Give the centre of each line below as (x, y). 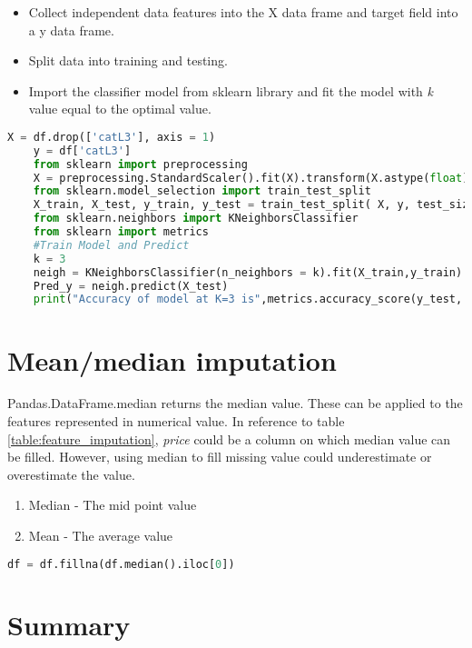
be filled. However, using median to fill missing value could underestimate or (220, 457)
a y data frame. (71, 30)
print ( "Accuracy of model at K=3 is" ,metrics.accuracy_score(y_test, (248, 299)
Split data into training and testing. (128, 60)
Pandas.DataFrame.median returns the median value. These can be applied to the (235, 403)
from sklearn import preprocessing (140, 164)
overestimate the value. (71, 474)
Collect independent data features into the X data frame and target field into (243, 12)
